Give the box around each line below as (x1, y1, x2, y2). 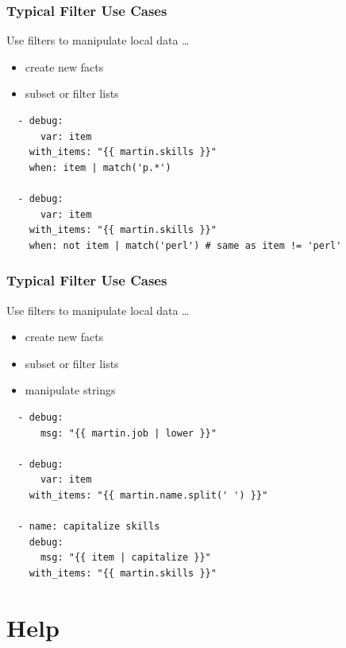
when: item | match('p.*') (29, 161, 171, 173)
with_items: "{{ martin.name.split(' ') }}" (29, 489, 268, 501)
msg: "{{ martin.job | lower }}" (40, 427, 217, 439)
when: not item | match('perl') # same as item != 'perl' (29, 239, 342, 251)
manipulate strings (25, 382, 116, 398)
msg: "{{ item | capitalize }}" (40, 552, 211, 564)
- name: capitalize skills (17, 521, 160, 533)
